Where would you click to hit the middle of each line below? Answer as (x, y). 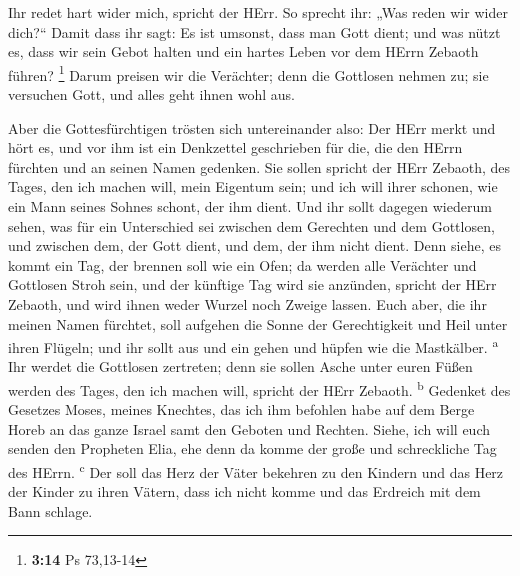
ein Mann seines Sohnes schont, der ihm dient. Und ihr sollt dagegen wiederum (250, 206)
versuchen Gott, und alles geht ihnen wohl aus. (151, 94)
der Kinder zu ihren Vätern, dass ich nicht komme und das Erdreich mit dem (244, 491)
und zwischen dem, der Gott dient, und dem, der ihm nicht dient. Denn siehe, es (254, 245)
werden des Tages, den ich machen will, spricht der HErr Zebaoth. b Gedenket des (259, 388)
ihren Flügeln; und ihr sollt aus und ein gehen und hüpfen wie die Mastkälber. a (253, 345)
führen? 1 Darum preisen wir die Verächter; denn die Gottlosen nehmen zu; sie (248, 73)
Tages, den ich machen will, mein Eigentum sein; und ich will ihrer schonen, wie (253, 186)
